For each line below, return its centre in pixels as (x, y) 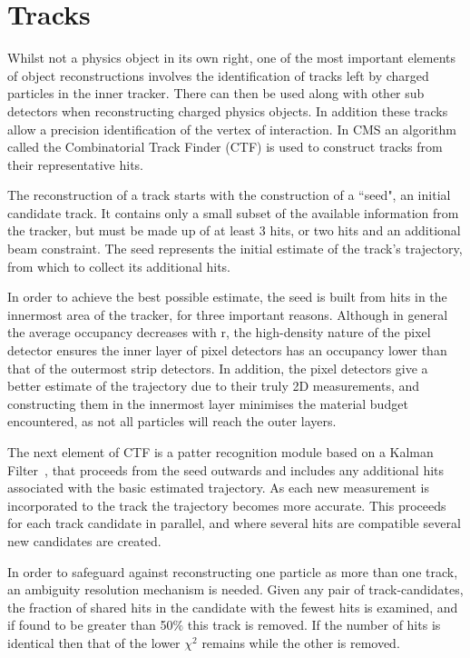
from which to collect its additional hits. (119, 266)
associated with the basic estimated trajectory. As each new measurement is (218, 488)
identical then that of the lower (94, 642)
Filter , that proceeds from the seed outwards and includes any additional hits (226, 469)
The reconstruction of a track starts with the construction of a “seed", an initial (229, 195)
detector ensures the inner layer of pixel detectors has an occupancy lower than (227, 350)
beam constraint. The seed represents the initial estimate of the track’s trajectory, (235, 249)
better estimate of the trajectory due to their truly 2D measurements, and (214, 386)
